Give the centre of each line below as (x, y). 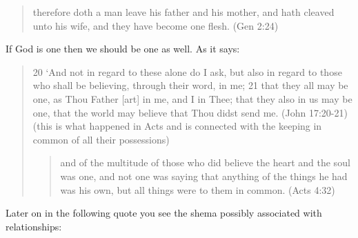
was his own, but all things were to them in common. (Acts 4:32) (198, 189)
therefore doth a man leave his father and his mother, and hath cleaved (183, 12)
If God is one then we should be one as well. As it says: (123, 49)
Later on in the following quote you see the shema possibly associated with (164, 213)
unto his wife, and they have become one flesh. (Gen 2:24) (156, 25)
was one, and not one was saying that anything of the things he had (204, 176)
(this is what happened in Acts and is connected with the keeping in (177, 126)
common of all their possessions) (101, 139)
